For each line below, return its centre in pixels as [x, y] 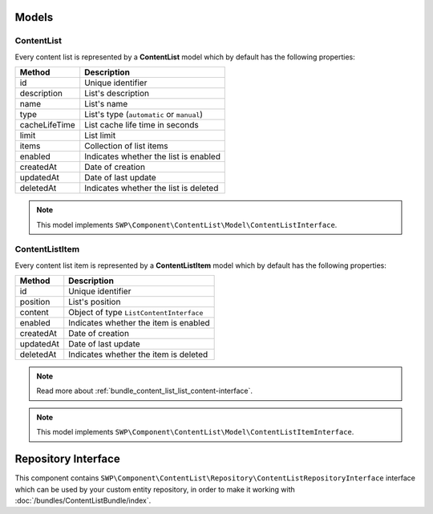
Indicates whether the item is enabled [139, 323]
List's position [95, 302]
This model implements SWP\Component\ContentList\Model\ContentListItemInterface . [195, 432]
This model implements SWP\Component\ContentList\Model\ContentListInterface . [187, 225]
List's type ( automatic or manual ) [144, 115]
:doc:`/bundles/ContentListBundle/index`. [83, 500]
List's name [106, 104]
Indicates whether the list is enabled [152, 156]
